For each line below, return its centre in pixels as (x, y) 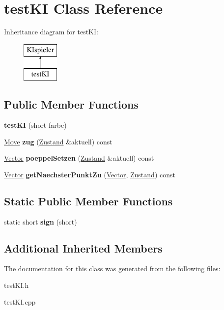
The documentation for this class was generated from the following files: (112, 268)
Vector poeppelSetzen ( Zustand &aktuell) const (79, 158)
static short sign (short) (41, 221)
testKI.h (16, 285)
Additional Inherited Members (83, 248)
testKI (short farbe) (35, 125)
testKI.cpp (20, 301)
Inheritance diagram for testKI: (51, 32)
